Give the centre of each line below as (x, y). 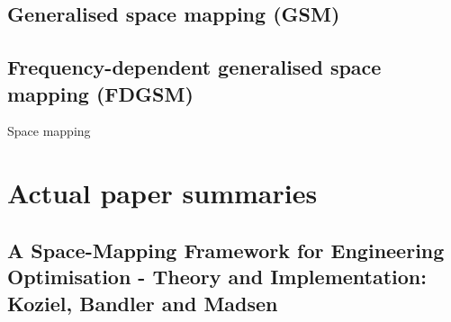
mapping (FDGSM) (100, 93)
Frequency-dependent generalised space (194, 67)
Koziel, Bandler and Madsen (143, 303)
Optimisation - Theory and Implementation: (217, 277)
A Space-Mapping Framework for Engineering (226, 250)
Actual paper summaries (162, 193)
